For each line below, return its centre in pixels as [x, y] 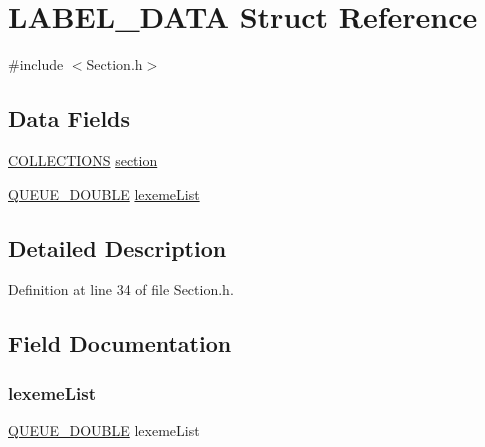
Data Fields [69, 118]
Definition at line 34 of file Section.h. [121, 289]
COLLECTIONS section [83, 159]
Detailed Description [117, 247]
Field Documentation [120, 343]
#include [36, 64]
